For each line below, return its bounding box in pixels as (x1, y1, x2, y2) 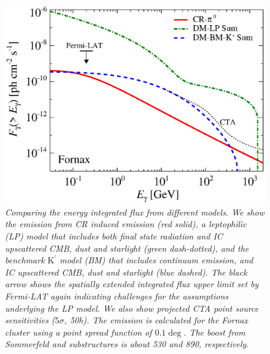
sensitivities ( (5, 314, 55, 326)
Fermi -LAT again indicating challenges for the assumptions (5, 289, 228, 302)
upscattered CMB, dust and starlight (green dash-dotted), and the (5, 241, 249, 254)
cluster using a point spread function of (5, 325, 152, 338)
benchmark (5, 254, 45, 266)
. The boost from (183, 325, 245, 338)
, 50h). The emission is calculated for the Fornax (64, 314, 249, 326)
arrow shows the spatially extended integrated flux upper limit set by (5, 277, 259, 290)
